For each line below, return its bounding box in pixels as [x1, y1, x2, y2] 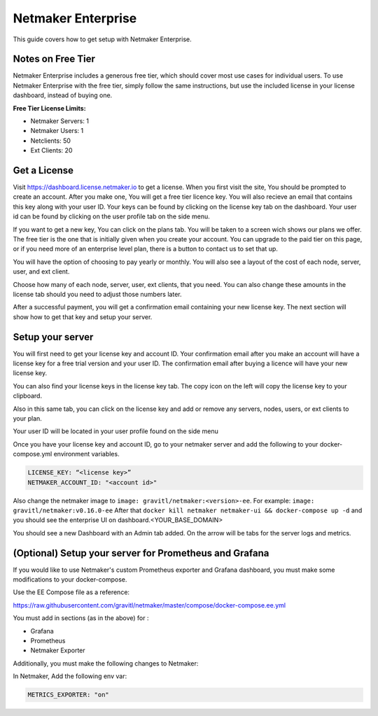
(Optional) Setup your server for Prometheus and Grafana [13, 547, 269, 559]
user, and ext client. [13, 267, 70, 276]
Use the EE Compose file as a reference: [13, 588, 129, 596]
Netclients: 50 [30, 136, 71, 145]
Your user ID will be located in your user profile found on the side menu [13, 427, 218, 435]
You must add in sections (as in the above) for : [13, 614, 150, 622]
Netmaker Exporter [30, 646, 85, 654]
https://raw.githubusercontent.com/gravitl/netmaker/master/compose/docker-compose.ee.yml [13, 601, 286, 609]
